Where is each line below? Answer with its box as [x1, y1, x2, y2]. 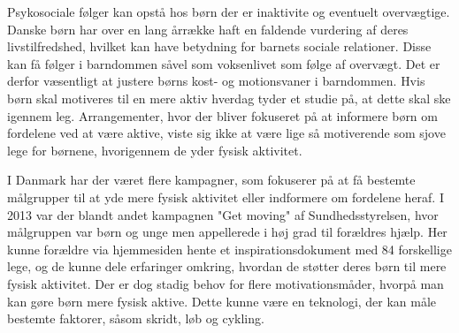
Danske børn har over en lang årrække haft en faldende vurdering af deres [7, 19, 409, 38]
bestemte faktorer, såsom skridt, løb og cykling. [7, 309, 264, 328]
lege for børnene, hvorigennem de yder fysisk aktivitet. [7, 140, 302, 159]
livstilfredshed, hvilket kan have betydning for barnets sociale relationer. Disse [7, 37, 432, 56]
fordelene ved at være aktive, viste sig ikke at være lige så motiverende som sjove [7, 124, 446, 142]
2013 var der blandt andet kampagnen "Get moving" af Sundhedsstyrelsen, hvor [7, 205, 439, 223]
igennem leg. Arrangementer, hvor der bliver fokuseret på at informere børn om [7, 106, 438, 125]
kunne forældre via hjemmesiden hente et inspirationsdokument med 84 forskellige [7, 239, 452, 258]
